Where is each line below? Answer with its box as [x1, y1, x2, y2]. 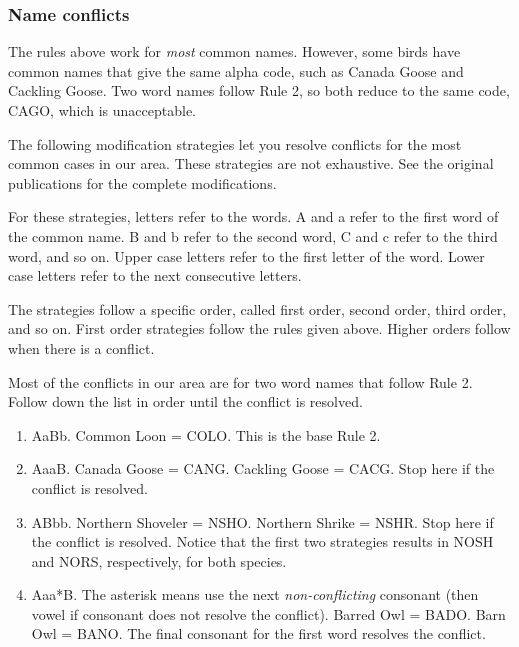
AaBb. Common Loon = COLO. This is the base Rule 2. [31, 424, 381, 445]
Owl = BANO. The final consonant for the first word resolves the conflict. [31, 623, 486, 644]
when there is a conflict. [8, 337, 155, 358]
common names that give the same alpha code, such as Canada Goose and [8, 60, 464, 81]
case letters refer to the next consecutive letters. [8, 265, 302, 286]
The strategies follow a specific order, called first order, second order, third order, [8, 298, 507, 319]
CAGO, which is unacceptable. [8, 100, 197, 120]
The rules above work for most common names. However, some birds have [8, 41, 461, 62]
